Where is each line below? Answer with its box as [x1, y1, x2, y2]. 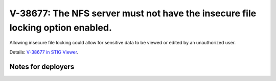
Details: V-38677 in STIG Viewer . [9, 49, 79, 55]
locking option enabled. [9, 22, 112, 33]
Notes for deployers [9, 62, 75, 71]
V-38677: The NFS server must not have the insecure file [9, 8, 257, 19]
